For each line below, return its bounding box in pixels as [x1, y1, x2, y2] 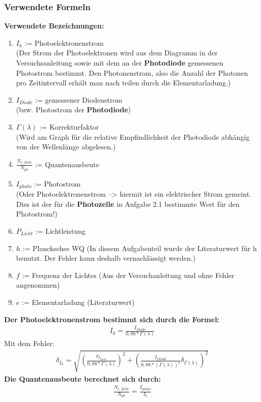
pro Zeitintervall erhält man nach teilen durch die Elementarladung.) [16, 77, 231, 88]
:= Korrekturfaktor [39, 121, 99, 132]
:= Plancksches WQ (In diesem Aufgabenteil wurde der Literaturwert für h [22, 242, 257, 253]
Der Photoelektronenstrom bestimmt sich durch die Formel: [4, 314, 220, 324]
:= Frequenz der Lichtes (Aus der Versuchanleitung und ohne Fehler [22, 269, 235, 280]
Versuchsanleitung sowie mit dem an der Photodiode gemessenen [16, 57, 224, 68]
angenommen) [16, 280, 60, 290]
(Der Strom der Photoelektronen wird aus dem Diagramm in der [16, 47, 218, 58]
